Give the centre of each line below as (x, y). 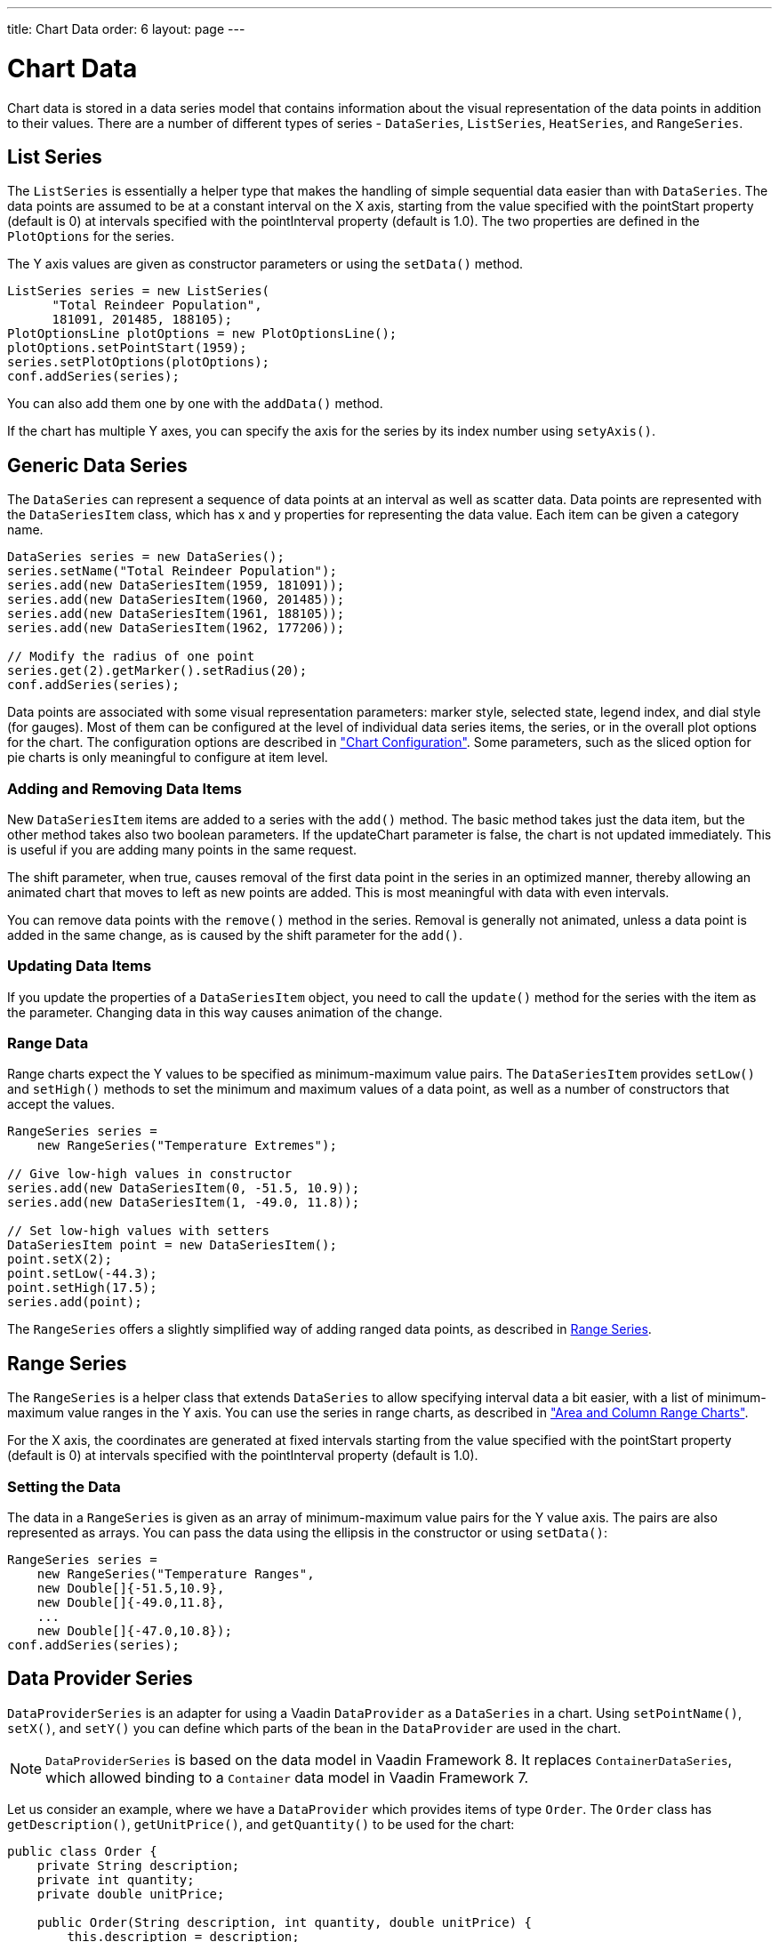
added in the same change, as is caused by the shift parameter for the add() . (235, 935)
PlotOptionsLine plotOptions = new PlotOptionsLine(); (202, 334)
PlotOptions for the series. (91, 237)
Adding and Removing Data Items (125, 788)
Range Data (48, 1043)
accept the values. (61, 1104)
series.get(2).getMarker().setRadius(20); (157, 671)
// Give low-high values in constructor (150, 1174)
